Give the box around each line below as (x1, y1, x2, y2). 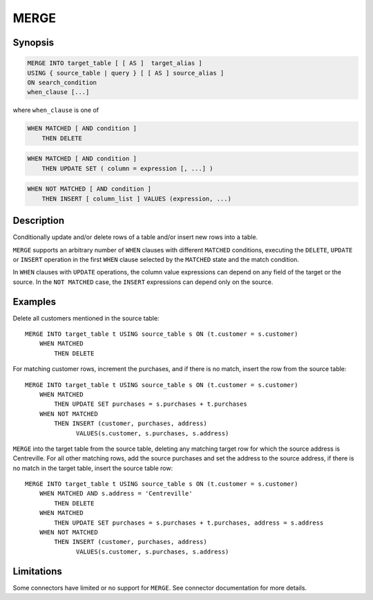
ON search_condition (27, 78, 97, 86)
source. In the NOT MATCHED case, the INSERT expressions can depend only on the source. (12, 277, 274, 286)
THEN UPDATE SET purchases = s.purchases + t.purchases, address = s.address (54, 518, 324, 527)
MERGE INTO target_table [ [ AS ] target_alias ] (27, 59, 203, 67)
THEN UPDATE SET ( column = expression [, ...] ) (41, 165, 213, 172)
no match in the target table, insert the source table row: (12, 464, 173, 472)
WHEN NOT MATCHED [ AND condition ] (27, 185, 152, 193)
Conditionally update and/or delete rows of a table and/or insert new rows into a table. (12, 233, 258, 241)
